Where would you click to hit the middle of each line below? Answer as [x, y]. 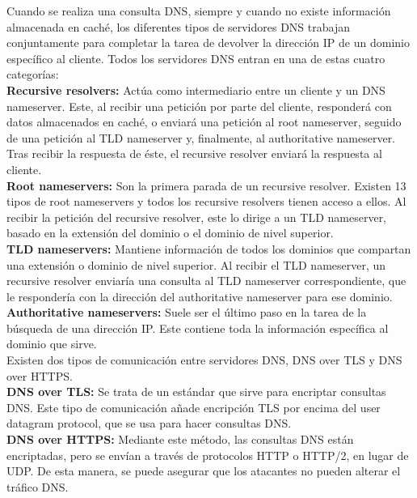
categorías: [33, 74]
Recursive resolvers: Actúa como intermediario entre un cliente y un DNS [196, 89]
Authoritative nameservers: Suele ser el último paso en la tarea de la [187, 312]
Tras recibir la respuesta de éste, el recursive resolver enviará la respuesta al [194, 153]
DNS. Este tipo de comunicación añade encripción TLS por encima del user [194, 407]
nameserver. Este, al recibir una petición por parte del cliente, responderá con [199, 106]
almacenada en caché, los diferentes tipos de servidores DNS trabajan [178, 26]
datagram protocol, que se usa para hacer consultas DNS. [149, 423]
